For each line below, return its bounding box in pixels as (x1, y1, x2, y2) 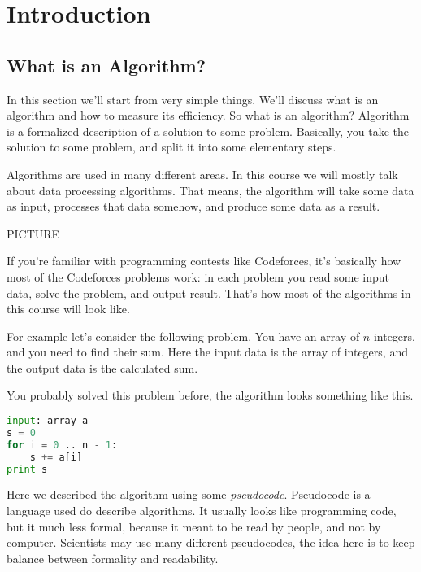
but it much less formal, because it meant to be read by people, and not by (7, 517, 381, 535)
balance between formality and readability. (7, 549, 219, 566)
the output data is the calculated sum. (7, 359, 198, 376)
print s (7, 463, 48, 475)
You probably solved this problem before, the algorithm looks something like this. (7, 386, 414, 404)
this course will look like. (7, 300, 130, 317)
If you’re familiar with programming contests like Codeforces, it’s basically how (7, 252, 401, 269)
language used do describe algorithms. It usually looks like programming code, (7, 502, 397, 519)
